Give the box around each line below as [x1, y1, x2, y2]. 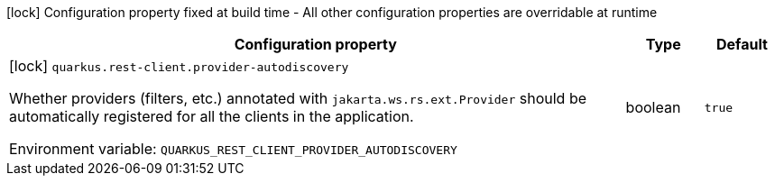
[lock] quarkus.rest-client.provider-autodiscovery [9, 57, 349, 75]
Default [715, 35, 768, 53]
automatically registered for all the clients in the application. [9, 107, 414, 125]
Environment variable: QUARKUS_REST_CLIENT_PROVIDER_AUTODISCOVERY [9, 140, 457, 158]
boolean [625, 98, 681, 116]
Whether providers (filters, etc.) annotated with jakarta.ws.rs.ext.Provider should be [9, 89, 587, 107]
